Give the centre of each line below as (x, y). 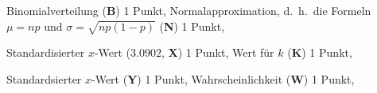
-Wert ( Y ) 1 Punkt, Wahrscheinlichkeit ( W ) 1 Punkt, (223, 78)
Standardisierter (46, 52)
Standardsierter (44, 78)
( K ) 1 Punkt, (320, 52)
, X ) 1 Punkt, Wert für (218, 52)
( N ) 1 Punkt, (192, 26)
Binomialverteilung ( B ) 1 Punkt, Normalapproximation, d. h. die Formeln (189, 10)
